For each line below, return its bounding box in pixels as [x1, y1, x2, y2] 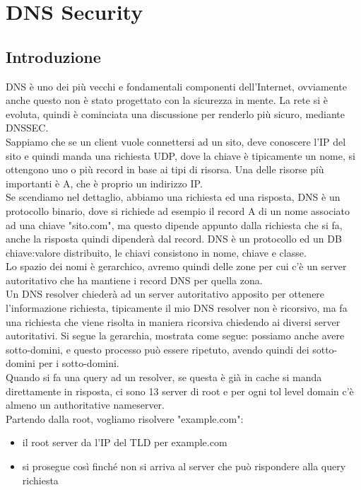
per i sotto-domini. [38, 356, 119, 371]
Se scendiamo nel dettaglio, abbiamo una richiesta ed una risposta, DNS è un [6, 189, 341, 204]
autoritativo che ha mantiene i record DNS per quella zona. [6, 272, 263, 287]
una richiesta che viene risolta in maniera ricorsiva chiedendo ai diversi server [6, 314, 341, 329]
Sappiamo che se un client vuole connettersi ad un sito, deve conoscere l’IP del [6, 134, 346, 148]
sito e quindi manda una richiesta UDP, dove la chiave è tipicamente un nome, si [6, 148, 355, 163]
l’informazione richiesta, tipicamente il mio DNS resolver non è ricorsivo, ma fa [6, 301, 348, 315]
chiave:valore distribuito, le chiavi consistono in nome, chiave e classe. [6, 245, 307, 259]
